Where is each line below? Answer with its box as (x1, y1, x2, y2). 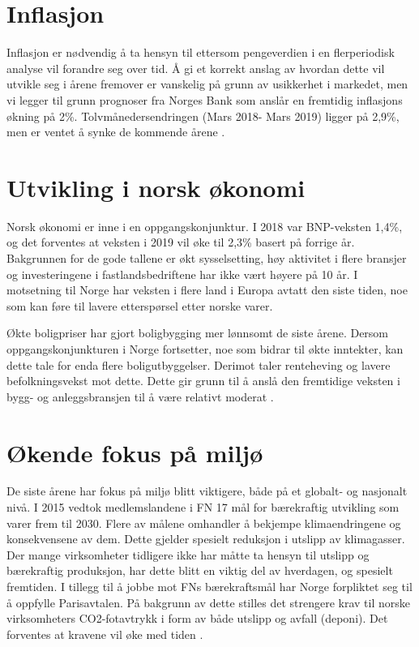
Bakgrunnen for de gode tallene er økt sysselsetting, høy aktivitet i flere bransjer (6, 250, 407, 266)
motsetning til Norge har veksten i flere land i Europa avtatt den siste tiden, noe (6, 281, 408, 298)
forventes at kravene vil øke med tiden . (6, 625, 203, 642)
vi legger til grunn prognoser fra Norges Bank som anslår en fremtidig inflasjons (6, 91, 403, 108)
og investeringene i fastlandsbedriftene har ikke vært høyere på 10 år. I (6, 265, 358, 282)
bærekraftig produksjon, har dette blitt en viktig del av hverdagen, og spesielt (6, 562, 393, 579)
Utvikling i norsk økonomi (6, 170, 306, 204)
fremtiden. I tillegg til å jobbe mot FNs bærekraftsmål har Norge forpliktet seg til (6, 578, 413, 595)
